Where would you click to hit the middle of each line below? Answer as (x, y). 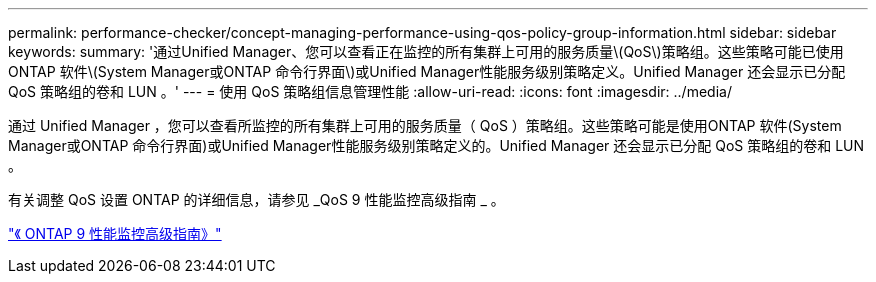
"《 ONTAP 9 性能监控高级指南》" (115, 233)
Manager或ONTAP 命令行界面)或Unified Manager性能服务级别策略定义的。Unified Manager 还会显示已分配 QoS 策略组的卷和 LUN (436, 145)
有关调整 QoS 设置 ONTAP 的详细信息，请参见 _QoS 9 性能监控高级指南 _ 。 (256, 199)
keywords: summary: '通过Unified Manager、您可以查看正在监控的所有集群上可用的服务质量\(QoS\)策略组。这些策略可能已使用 (426, 51)
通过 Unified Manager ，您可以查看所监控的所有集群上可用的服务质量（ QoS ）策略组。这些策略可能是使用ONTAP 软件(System (425, 125)
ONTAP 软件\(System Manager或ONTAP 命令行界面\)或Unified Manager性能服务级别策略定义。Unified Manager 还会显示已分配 (427, 71)
